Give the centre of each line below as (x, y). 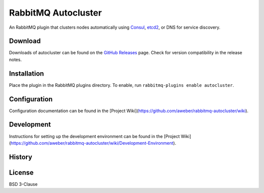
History (21, 157)
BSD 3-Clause (23, 184)
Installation (26, 73)
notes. (15, 59)
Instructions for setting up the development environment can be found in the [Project (94, 136)
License (21, 172)
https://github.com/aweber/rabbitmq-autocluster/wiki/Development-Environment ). (93, 143)
